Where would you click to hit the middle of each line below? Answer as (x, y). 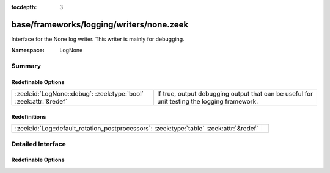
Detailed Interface (39, 144)
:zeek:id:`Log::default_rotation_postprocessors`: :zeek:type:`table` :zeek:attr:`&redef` (137, 129)
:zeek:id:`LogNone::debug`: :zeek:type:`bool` (79, 94)
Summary (26, 66)
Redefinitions (29, 116)
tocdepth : (24, 7)
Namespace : (28, 50)
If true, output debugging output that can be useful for (235, 94)
